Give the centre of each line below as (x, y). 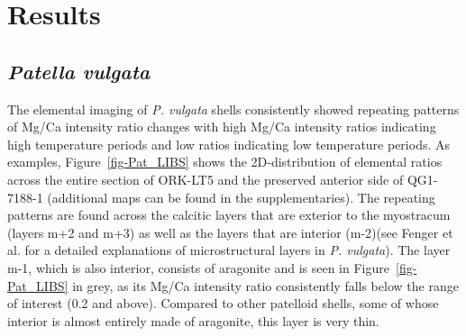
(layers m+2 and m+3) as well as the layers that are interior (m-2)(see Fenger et (230, 232)
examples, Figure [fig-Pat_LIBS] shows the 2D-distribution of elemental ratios (225, 162)
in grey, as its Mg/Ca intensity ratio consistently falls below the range (265, 285)
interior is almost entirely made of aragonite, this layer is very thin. (193, 320)
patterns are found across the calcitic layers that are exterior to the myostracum (229, 215)
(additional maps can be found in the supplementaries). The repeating (241, 197)
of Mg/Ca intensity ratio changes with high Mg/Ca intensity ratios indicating (222, 127)
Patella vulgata (79, 71)
